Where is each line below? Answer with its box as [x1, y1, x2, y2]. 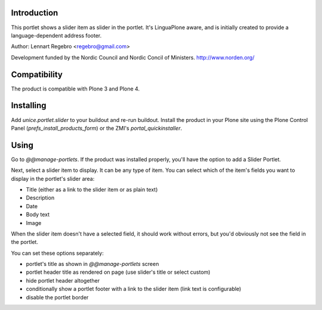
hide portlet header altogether [26, 277, 100, 284]
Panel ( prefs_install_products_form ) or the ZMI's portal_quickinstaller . [11, 124, 182, 131]
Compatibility [11, 69, 63, 80]
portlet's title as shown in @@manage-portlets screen [26, 261, 159, 268]
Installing [11, 101, 47, 111]
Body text [26, 211, 50, 218]
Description [26, 194, 55, 202]
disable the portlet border [26, 293, 89, 300]
